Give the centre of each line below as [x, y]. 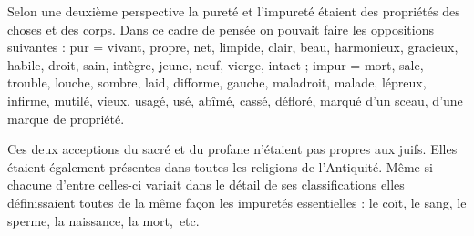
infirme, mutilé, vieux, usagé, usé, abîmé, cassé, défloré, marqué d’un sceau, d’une [235, 100]
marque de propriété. [66, 118]
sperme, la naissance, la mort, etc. [103, 220]
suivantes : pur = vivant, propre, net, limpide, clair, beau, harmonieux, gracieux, [233, 47]
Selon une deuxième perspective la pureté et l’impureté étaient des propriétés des [234, 11]
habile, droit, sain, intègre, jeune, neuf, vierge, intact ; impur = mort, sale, [216, 64]
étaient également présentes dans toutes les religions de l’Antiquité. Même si [220, 166]
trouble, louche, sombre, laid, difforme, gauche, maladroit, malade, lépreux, [217, 82]
